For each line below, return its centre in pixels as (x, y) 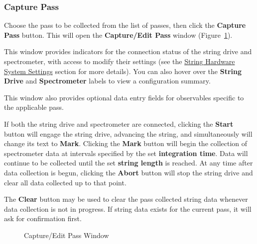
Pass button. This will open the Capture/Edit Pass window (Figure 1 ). (118, 35)
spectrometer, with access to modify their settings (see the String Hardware (120, 61)
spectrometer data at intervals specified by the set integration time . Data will (126, 153)
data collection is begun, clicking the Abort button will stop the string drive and (128, 172)
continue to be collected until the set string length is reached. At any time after (128, 163)
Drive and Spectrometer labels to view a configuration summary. (107, 81)
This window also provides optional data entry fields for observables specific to (124, 97)
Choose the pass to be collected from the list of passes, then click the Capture (125, 25)
